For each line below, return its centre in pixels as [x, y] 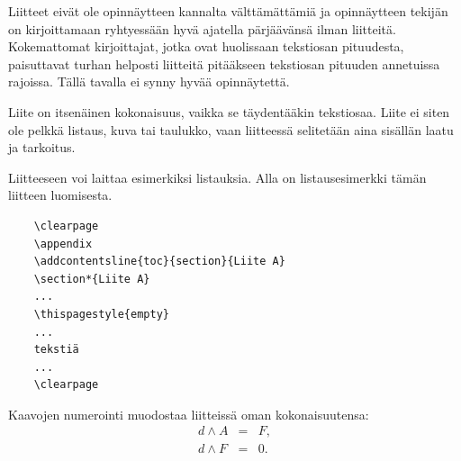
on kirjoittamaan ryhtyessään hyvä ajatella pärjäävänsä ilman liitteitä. [202, 28]
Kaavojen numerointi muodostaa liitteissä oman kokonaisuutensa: [189, 414]
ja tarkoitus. [42, 147]
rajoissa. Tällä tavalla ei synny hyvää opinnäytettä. [149, 81]
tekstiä [56, 350]
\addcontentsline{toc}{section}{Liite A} [159, 262]
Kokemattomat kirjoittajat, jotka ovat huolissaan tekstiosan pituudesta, [206, 46]
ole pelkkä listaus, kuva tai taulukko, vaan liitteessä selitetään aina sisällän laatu [231, 129]
